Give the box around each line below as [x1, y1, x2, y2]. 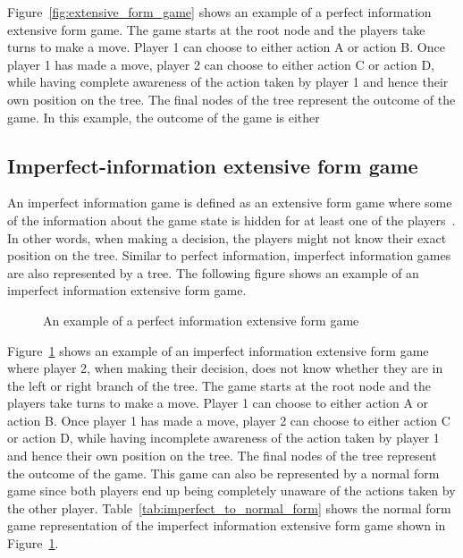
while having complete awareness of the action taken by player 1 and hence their [7, 72, 449, 91]
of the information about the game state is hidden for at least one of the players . [7, 210, 456, 229]
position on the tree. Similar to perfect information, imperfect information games [7, 246, 451, 265]
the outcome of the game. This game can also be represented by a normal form [7, 463, 440, 482]
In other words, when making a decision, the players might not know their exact [7, 228, 447, 247]
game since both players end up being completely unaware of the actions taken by [7, 481, 456, 500]
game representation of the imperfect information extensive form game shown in [7, 516, 446, 535]
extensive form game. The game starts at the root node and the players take [7, 20, 425, 38]
